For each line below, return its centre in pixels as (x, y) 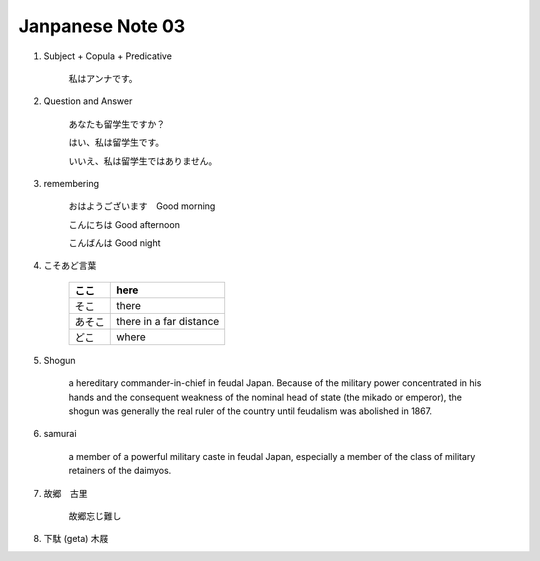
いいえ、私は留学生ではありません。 (143, 161)
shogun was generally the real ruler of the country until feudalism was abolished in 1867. (250, 411)
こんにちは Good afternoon (124, 224)
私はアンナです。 (103, 78)
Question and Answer (88, 101)
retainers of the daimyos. (120, 471)
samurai (60, 434)
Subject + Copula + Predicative (107, 56)
